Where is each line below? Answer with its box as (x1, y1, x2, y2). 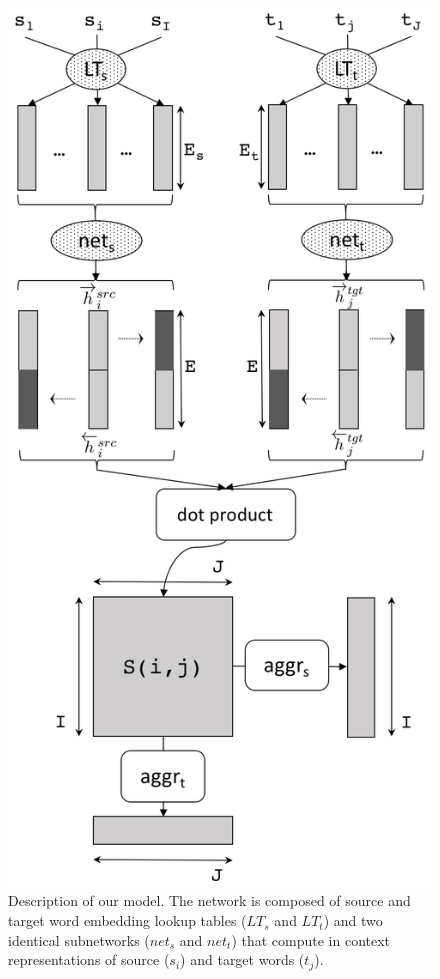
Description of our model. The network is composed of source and (8, 890, 411, 911)
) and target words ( (180, 949, 305, 970)
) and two (323, 910, 383, 931)
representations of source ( (8, 949, 170, 970)
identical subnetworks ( (8, 929, 150, 950)
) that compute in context (231, 929, 391, 950)
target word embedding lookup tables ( (8, 910, 247, 931)
